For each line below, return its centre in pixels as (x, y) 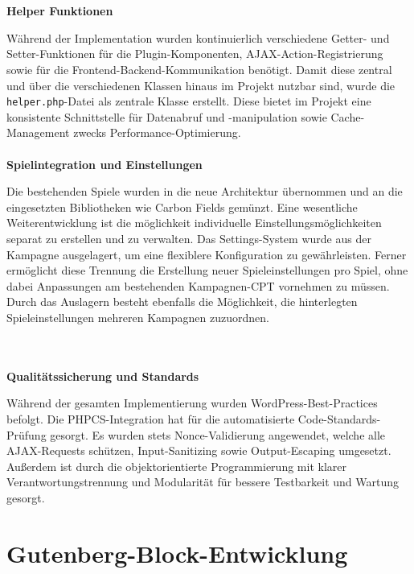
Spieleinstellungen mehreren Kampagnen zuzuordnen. (138, 317)
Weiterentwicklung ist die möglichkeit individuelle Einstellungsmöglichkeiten (194, 223)
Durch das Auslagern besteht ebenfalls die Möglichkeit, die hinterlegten (182, 301)
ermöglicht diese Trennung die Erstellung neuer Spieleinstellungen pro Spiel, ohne (207, 270)
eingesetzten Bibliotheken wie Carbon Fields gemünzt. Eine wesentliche (182, 206)
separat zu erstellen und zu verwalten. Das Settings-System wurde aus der (189, 238)
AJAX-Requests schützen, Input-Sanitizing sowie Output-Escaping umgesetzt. (199, 450)
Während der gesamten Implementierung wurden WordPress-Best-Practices (192, 403)
